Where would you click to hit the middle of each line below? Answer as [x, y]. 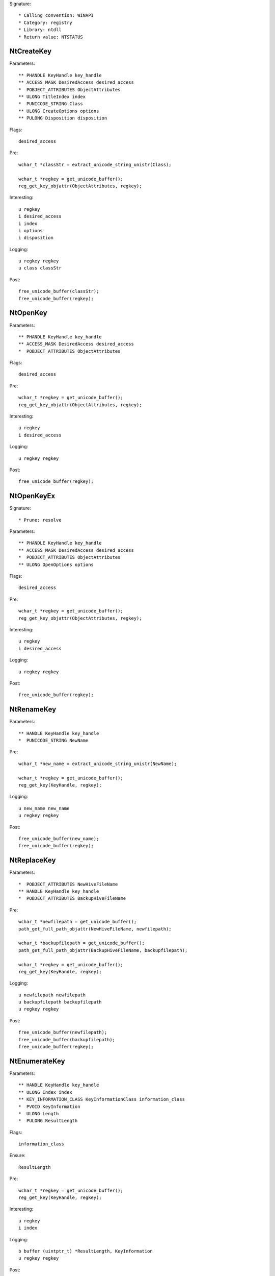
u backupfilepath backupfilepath [60, 1002]
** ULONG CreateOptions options [59, 111]
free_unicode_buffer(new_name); [59, 839]
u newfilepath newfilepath [52, 995]
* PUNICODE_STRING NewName [53, 741]
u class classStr [40, 268]
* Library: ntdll [40, 30]
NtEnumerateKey [37, 1061]
